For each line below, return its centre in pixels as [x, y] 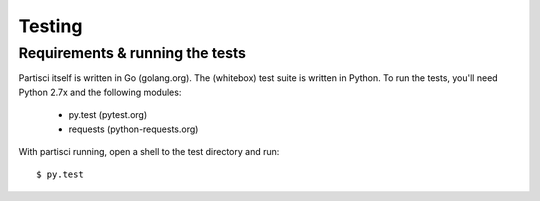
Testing [50, 26]
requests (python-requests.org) [133, 129]
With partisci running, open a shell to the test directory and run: [149, 151]
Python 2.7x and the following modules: [100, 92]
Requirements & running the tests [132, 53]
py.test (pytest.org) [108, 115]
